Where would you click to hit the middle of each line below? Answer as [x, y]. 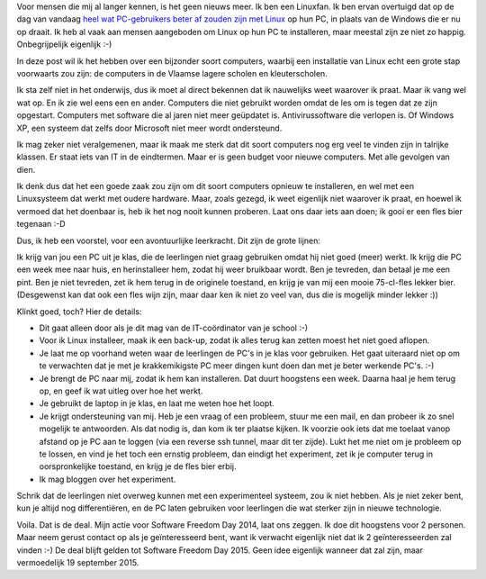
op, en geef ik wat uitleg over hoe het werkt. [121, 391]
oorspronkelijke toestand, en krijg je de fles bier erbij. [138, 466]
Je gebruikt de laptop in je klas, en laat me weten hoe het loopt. [157, 403]
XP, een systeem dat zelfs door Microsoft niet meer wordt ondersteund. [149, 128]
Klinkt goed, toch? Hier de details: [79, 312]
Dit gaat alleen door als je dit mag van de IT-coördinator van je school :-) [174, 328]
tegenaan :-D [41, 224]
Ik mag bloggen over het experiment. [108, 479]
